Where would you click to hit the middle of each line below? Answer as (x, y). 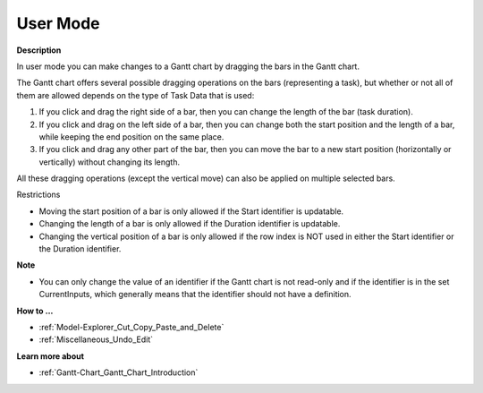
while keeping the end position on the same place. (131, 137)
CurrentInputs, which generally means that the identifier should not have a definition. (195, 295)
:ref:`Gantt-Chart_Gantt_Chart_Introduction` (119, 372)
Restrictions (38, 195)
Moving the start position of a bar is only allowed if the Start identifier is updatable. (191, 211)
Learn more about (51, 356)
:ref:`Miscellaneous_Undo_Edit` (96, 339)
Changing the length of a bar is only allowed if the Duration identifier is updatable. (190, 224)
